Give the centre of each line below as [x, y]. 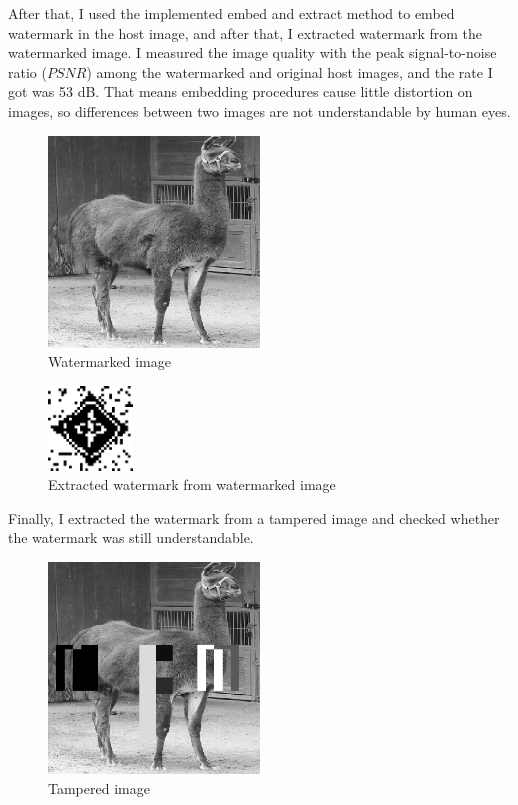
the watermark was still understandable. [131, 537]
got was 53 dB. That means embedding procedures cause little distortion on [240, 91]
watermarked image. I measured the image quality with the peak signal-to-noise [252, 52]
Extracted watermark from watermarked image [192, 484]
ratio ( [27, 71]
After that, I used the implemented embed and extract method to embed [231, 13]
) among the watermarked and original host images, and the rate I [289, 71]
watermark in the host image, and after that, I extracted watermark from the [245, 32]
